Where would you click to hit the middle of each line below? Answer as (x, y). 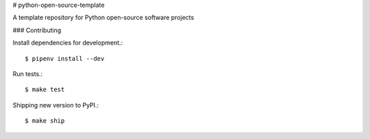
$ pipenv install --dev (65, 59)
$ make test (45, 90)
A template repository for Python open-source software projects (103, 18)
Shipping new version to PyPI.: (56, 105)
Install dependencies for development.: (68, 43)
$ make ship (45, 121)
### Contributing (37, 30)
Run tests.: (28, 74)
